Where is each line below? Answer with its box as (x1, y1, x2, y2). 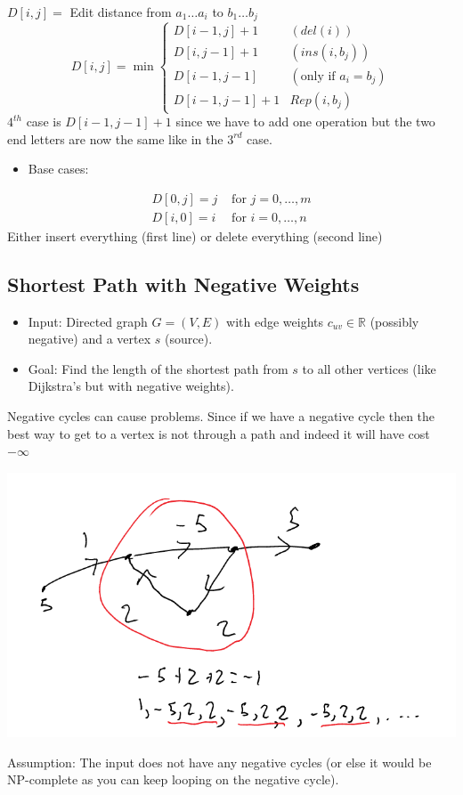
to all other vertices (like (302, 359, 436, 377)
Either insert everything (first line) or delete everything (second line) (7, 226, 383, 245)
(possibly (370, 312, 419, 330)
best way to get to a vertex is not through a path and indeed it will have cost (7, 424, 430, 442)
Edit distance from (69, 3, 172, 20)
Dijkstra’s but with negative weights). (28, 377, 234, 395)
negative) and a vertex (28, 329, 151, 348)
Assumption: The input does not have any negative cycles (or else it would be (7, 752, 432, 771)
